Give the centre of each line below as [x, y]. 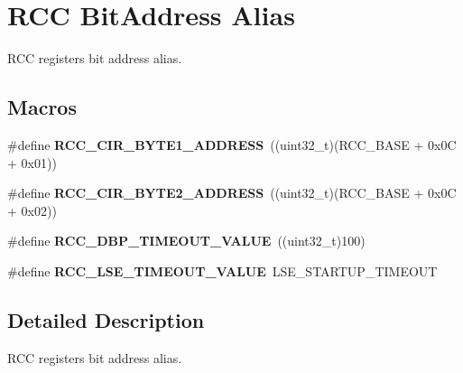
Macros [42, 107]
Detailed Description [106, 319]
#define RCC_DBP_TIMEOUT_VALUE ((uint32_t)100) [186, 241]
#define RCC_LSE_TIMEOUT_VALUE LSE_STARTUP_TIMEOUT [222, 270]
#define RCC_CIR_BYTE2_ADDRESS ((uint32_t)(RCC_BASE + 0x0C [232, 193]
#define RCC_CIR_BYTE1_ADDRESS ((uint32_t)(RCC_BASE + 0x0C [232, 144]
